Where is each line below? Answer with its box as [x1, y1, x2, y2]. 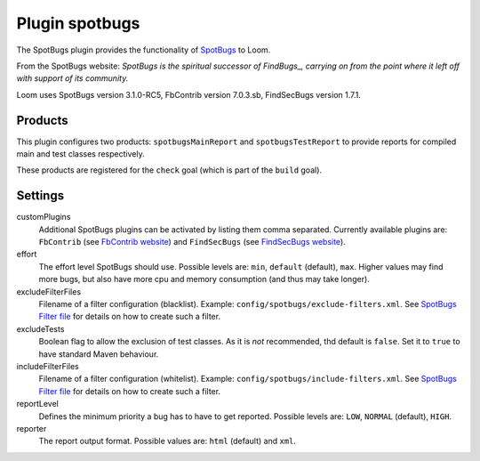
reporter [16, 423, 47, 433]
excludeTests [16, 323, 65, 334]
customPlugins [16, 212, 71, 222]
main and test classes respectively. [16, 149, 146, 159]
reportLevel [16, 399, 60, 409]
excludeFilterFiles [16, 286, 82, 297]
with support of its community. [16, 73, 129, 84]
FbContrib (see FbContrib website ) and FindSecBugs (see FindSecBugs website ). [38, 237, 346, 247]
